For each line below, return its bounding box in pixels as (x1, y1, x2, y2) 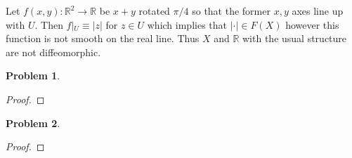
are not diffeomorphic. (6, 44, 101, 59)
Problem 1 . (6, 68, 60, 83)
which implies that (147, 17, 227, 32)
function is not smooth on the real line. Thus (6, 31, 200, 46)
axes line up (292, 4, 344, 18)
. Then (34, 17, 63, 32)
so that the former (192, 4, 270, 18)
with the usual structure (242, 31, 347, 46)
